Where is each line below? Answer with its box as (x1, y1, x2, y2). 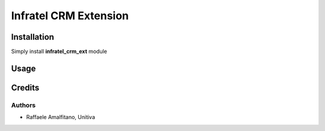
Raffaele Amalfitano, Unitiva (26, 114, 96, 121)
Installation (11, 32, 54, 42)
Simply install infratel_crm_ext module (11, 48, 108, 55)
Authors (11, 101, 36, 109)
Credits (11, 82, 40, 93)
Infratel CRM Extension (11, 9, 129, 22)
